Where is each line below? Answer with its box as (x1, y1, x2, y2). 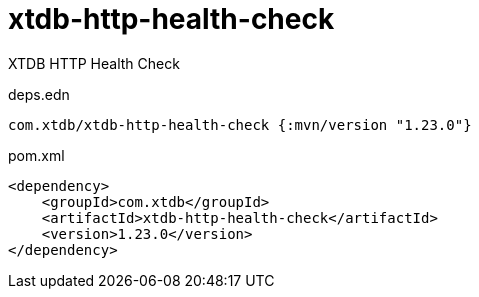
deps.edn (8, 85, 70, 103)
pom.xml (8, 146, 65, 164)
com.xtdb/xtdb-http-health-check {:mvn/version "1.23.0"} (8, 116, 472, 133)
